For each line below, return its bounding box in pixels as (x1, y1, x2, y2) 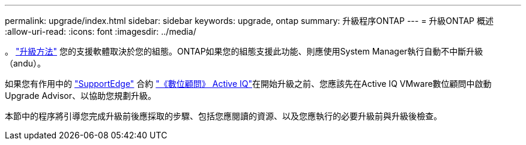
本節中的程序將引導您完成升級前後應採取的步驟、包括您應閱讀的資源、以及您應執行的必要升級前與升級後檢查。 (5, 111, 442, 121)
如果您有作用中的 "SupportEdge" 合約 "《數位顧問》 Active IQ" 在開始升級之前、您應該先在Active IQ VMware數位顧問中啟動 (5, 78, 492, 89)
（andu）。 (5, 58, 46, 68)
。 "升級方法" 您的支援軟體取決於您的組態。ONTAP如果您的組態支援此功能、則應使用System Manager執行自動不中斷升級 (5, 46, 483, 56)
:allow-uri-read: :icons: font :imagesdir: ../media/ (5, 26, 196, 37)
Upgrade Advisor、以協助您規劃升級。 (5, 90, 156, 101)
